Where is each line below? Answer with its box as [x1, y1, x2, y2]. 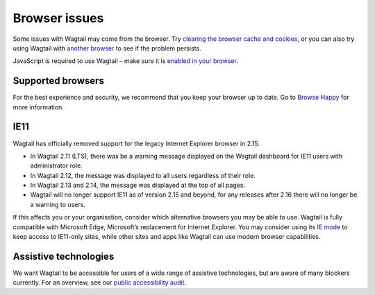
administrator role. [30, 161, 83, 170]
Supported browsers [12, 75, 104, 87]
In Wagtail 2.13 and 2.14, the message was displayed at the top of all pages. [30, 181, 246, 190]
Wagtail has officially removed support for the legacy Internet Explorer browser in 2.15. [12, 139, 260, 147]
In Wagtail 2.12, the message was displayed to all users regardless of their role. [30, 171, 256, 179]
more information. [12, 102, 64, 111]
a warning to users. [30, 200, 86, 208]
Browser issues [12, 10, 104, 26]
